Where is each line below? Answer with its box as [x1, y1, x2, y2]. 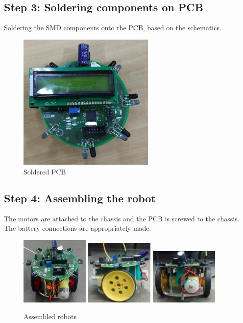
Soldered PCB [24, 167, 66, 177]
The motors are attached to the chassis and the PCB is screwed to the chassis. [4, 213, 240, 223]
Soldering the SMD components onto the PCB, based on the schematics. [4, 22, 221, 33]
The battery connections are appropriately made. [4, 223, 151, 233]
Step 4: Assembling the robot [4, 191, 156, 206]
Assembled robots [24, 311, 76, 321]
